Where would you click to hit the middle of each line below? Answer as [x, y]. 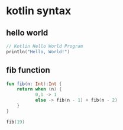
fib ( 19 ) [16, 122]
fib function [28, 70]
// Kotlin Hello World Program [45, 46]
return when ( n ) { [39, 89]
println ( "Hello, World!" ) [38, 51]
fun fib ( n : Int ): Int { [34, 84]
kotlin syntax [39, 11]
